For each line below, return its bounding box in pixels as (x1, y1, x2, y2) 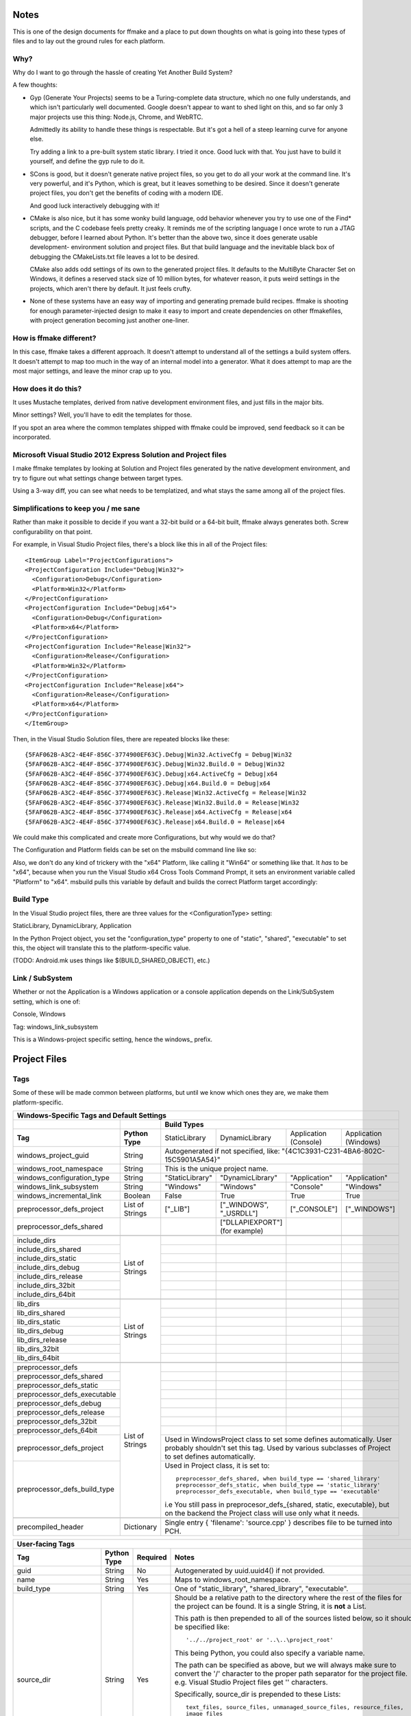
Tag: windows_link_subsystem (12, 1023, 99, 1031)
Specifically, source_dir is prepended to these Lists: (175, 1689, 341, 1699)
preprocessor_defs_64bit (16, 1425, 97, 1435)
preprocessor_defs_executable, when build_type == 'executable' (175, 1487, 381, 1495)
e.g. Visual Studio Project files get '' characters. (175, 1677, 328, 1686)
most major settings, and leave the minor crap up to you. (12, 367, 173, 375)
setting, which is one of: (12, 997, 81, 1006)
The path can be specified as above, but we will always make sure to (175, 1660, 397, 1669)
